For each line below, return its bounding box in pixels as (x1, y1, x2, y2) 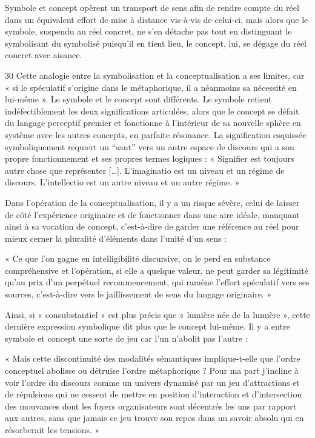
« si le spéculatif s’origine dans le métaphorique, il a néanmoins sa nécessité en (5, 81, 297, 93)
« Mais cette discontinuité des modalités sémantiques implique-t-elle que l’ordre (5, 352, 300, 365)
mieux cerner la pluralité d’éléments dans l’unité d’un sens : (5, 231, 227, 244)
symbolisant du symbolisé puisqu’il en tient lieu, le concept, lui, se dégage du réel (5, 36, 307, 49)
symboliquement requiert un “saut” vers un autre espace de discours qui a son (5, 140, 294, 153)
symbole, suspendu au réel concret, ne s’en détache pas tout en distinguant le (5, 25, 292, 38)
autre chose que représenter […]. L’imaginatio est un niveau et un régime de (5, 164, 285, 176)
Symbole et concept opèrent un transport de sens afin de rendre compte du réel (5, 1, 299, 13)
